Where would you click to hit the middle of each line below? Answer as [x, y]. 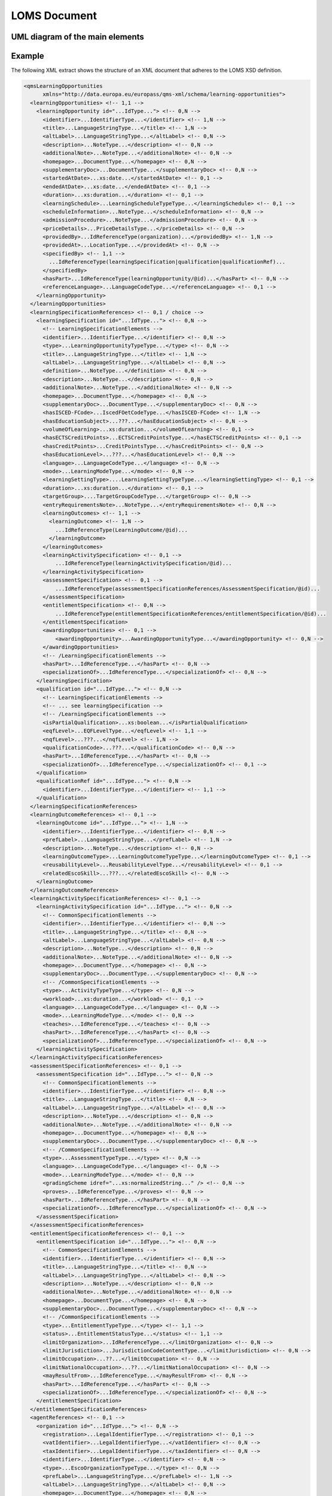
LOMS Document [54, 16]
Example [28, 56]
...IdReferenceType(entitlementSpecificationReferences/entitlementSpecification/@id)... [191, 614]
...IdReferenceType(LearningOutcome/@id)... [121, 530]
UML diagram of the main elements [78, 37]
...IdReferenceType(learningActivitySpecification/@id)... [143, 563]
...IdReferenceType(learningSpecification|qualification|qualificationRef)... [167, 262]
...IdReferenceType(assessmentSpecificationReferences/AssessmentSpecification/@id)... [187, 589]
